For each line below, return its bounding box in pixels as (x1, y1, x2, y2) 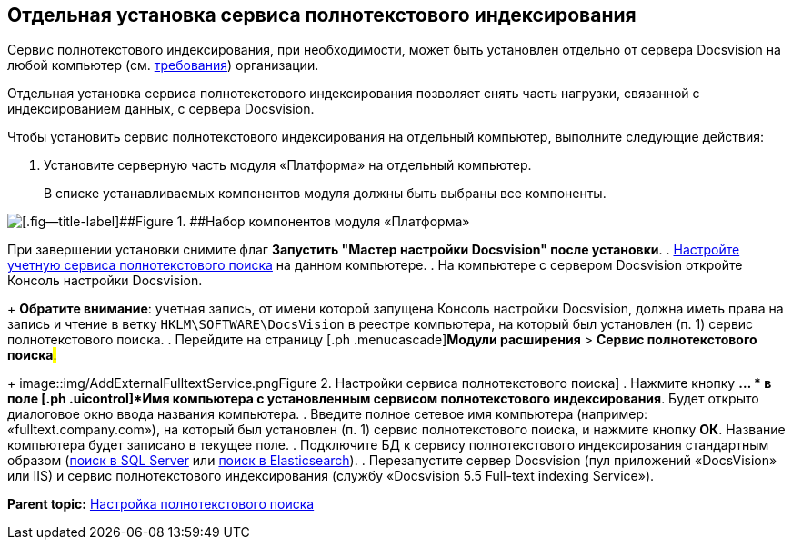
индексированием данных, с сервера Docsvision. (7, 101, 315, 117)
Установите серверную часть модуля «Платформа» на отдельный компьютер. (44, 157, 532, 174)
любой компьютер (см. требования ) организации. (7, 57, 319, 74)
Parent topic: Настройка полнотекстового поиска (7, 496, 315, 512)
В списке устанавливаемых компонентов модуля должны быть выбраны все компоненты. (44, 185, 607, 202)
